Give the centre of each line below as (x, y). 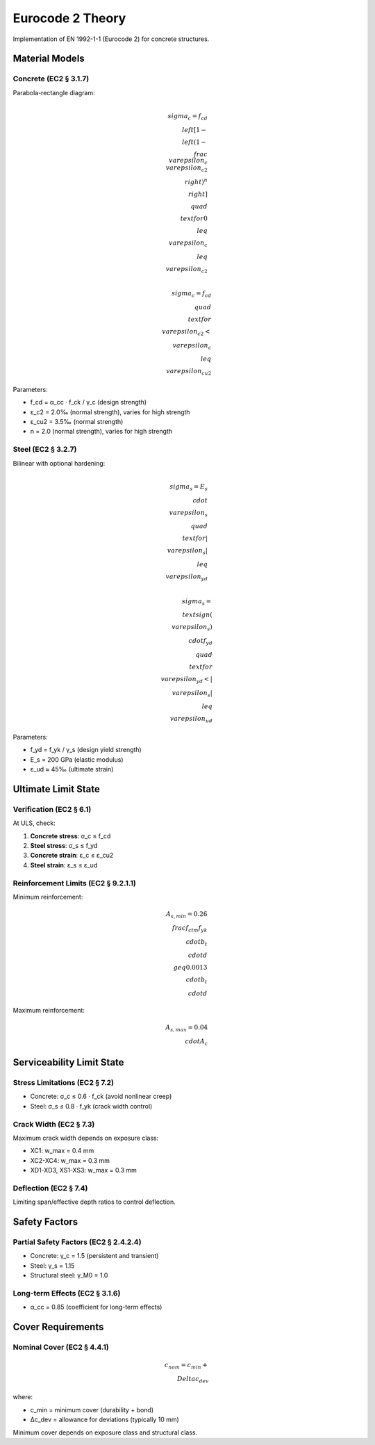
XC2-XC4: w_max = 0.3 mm (70, 1160)
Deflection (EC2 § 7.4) (50, 1188)
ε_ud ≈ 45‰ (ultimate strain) (72, 769)
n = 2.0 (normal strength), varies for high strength (101, 432)
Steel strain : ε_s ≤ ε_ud (64, 865)
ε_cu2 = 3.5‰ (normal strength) (77, 422)
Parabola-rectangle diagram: (54, 92)
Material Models (49, 59)
